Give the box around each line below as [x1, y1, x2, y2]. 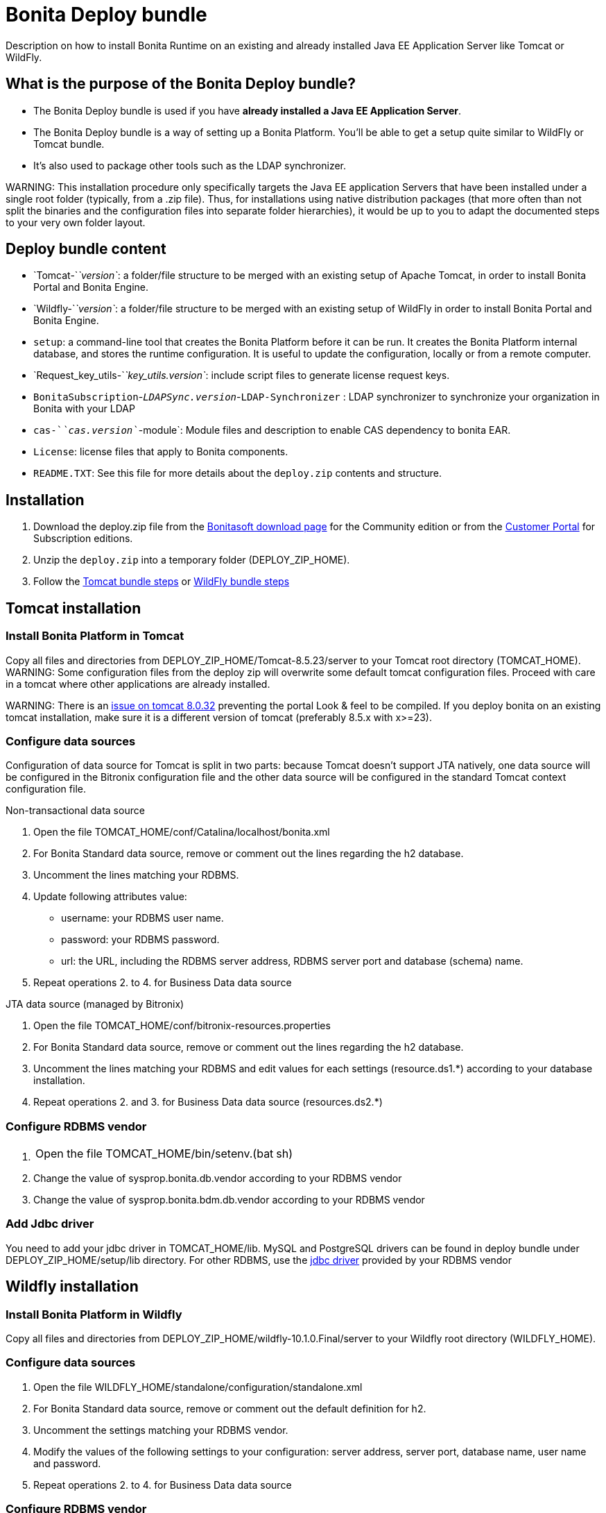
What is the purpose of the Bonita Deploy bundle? [6, 75, 356, 93]
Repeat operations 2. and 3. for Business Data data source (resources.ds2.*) [33, 1096, 383, 1108]
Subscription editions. [33, 532, 133, 545]
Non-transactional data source [6, 804, 145, 817]
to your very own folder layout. [6, 216, 146, 228]
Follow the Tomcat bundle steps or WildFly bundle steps [33, 575, 290, 588]
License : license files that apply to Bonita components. [33, 446, 288, 458]
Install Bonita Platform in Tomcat [6, 629, 184, 643]
